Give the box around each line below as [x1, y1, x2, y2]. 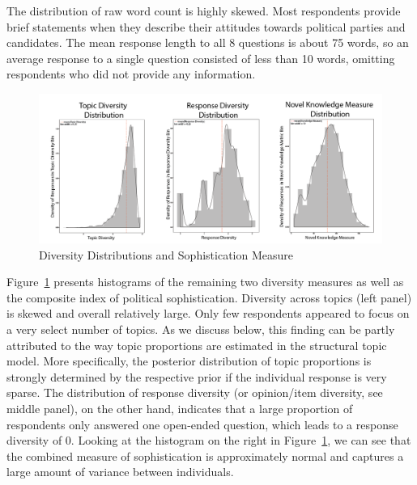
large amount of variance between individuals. [6, 463, 234, 480]
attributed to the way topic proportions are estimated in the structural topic [6, 336, 387, 353]
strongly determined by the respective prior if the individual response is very [6, 368, 387, 385]
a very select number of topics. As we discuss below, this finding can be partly [6, 321, 395, 338]
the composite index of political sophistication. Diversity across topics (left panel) [6, 289, 412, 306]
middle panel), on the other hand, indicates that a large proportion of [6, 399, 353, 416]
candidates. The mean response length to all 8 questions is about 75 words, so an [6, 34, 409, 51]
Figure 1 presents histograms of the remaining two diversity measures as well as [6, 273, 404, 290]
